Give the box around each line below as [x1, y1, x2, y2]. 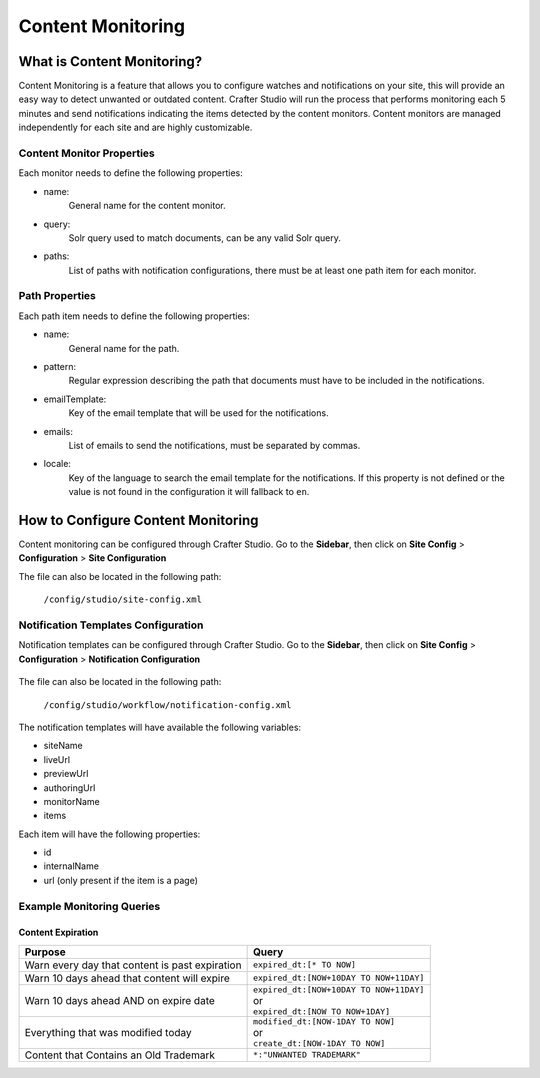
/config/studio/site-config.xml [43, 594, 202, 605]
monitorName [43, 795, 100, 807]
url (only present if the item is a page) [43, 874, 199, 886]
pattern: [43, 361, 77, 373]
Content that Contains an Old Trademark [24, 1048, 215, 1062]
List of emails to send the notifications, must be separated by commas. [68, 439, 361, 451]
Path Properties [18, 289, 97, 303]
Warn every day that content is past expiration [24, 958, 242, 972]
